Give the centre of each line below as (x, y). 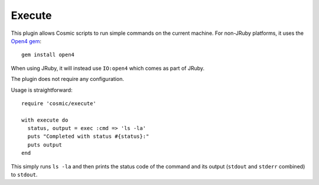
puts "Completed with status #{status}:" (88, 137)
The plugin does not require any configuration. (67, 79)
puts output (45, 145)
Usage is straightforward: (42, 90)
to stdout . (24, 175)
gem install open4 (48, 55)
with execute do (45, 120)
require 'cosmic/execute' (59, 103)
